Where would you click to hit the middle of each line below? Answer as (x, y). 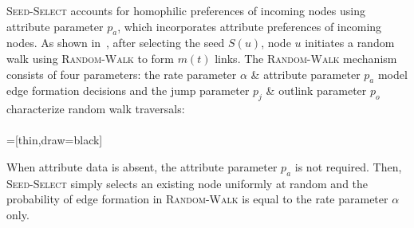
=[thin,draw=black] (55, 140)
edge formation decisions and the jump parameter (128, 90)
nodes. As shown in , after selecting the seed (116, 43)
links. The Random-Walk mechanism (306, 58)
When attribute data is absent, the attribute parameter (142, 166)
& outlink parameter (316, 90)
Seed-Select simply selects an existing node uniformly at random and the (187, 183)
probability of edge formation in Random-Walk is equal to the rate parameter (197, 199)
